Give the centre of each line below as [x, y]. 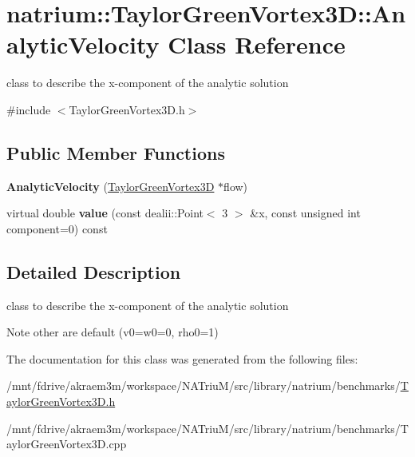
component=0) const [57, 228]
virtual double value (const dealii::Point [105, 213]
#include [29, 109]
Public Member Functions [116, 152]
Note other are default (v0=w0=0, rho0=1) [113, 332]
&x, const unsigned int [305, 213]
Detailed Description [94, 271]
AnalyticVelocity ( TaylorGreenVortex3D [111, 186]
